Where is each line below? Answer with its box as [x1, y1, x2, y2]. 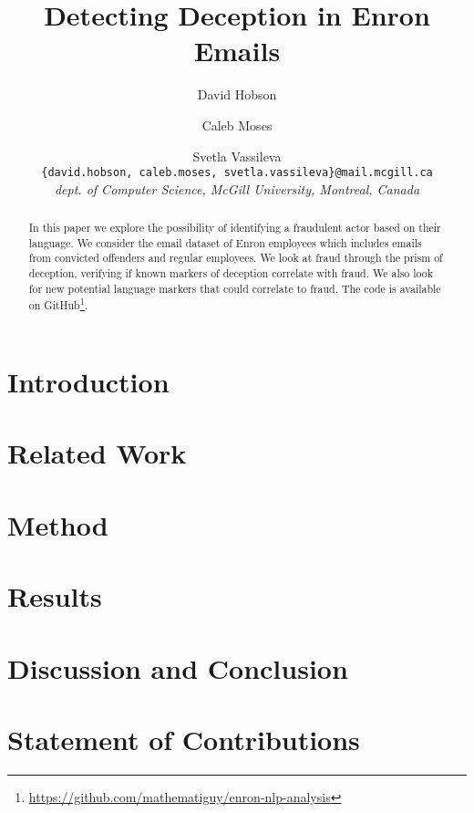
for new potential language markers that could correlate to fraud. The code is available [28, 280, 441, 296]
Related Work [7, 434, 187, 472]
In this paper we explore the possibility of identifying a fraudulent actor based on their [28, 220, 441, 235]
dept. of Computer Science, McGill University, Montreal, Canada [54, 179, 420, 198]
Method [7, 506, 108, 543]
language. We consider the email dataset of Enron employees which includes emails [28, 235, 422, 250]
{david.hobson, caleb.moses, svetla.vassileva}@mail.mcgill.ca [41, 166, 433, 180]
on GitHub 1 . [28, 295, 88, 313]
